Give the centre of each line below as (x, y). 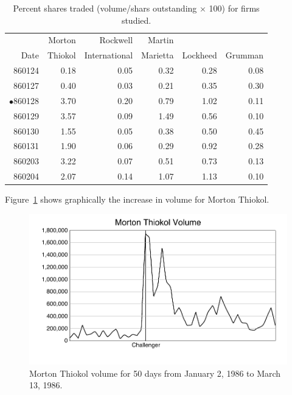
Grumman (245, 55)
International (109, 55)
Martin (161, 40)
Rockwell (116, 40)
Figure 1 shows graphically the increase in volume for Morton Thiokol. (137, 199)
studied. (136, 20)
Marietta (158, 55)
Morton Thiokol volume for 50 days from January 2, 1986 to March (155, 373)
